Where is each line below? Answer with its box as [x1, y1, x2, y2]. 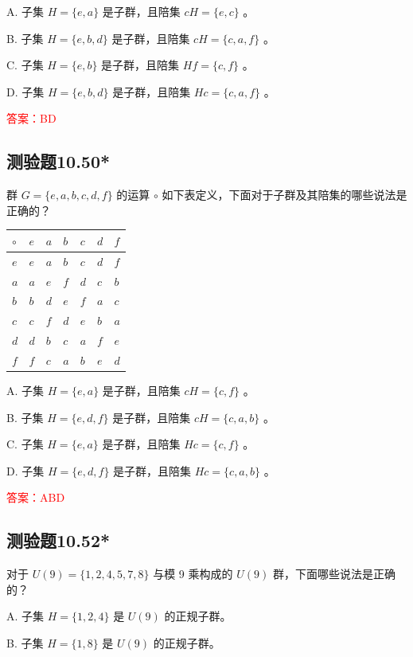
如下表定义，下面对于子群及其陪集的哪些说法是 [162, 186, 407, 203]
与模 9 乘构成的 [153, 565, 233, 582]
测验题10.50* [6, 149, 111, 174]
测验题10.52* [6, 528, 111, 553]
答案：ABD [6, 489, 65, 506]
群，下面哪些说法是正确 [272, 565, 395, 582]
